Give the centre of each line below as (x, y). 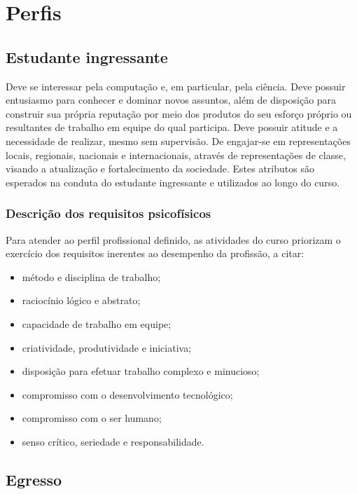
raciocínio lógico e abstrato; (81, 300)
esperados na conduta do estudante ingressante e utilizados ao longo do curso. (173, 182)
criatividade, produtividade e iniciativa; (107, 347)
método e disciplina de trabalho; (91, 276)
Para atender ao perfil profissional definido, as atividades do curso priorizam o (173, 239)
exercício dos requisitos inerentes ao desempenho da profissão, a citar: (155, 253)
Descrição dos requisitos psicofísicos (108, 213)
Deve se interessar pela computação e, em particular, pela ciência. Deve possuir (176, 86)
